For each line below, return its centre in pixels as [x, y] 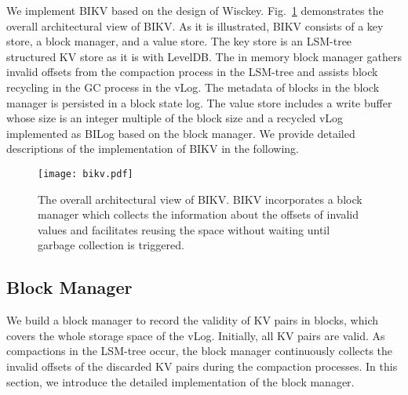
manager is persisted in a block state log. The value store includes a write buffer [199, 102]
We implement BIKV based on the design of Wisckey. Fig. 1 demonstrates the [195, 10]
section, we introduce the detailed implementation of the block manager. [180, 381]
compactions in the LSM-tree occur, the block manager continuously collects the [200, 351]
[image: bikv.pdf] [86, 174]
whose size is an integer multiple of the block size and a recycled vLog [175, 118]
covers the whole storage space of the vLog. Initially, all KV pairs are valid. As [196, 335]
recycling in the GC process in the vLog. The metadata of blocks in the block [193, 87]
